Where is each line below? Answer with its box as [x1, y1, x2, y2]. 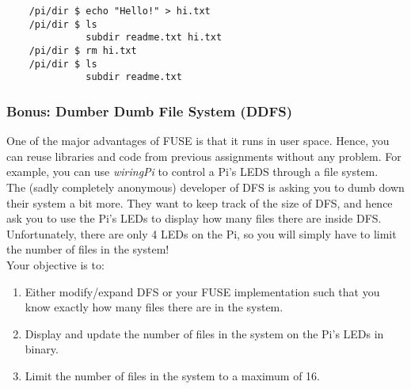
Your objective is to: [6, 256, 105, 273]
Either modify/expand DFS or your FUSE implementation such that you [25, 283, 380, 299]
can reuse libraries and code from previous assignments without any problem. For [6, 147, 401, 164]
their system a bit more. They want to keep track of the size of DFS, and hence [6, 194, 393, 211]
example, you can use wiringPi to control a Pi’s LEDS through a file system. [6, 163, 379, 180]
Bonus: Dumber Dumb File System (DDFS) [6, 101, 293, 120]
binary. [25, 341, 59, 357]
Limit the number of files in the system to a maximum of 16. [25, 367, 320, 383]
